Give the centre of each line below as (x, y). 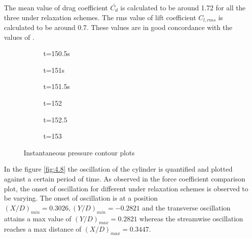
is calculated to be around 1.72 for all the (183, 7)
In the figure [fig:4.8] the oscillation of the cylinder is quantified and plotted (118, 169)
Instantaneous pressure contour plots (79, 152)
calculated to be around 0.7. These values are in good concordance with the (118, 27)
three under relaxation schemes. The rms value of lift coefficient (100, 17)
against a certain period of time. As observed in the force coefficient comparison (125, 178)
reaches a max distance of (43, 229)
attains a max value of (38, 218)
